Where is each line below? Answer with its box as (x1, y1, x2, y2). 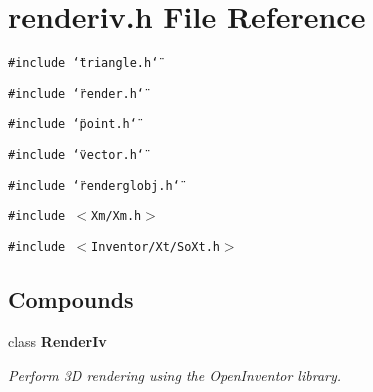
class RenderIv (8, 330, 107, 351)
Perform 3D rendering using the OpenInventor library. (8, 364, 342, 385)
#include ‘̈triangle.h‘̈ (8, 56, 159, 71)
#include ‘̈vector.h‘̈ (8, 148, 145, 163)
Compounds (8, 284, 134, 315)
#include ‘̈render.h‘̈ (8, 86, 145, 101)
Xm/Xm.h (91, 209, 142, 224)
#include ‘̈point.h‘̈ (8, 117, 137, 132)
